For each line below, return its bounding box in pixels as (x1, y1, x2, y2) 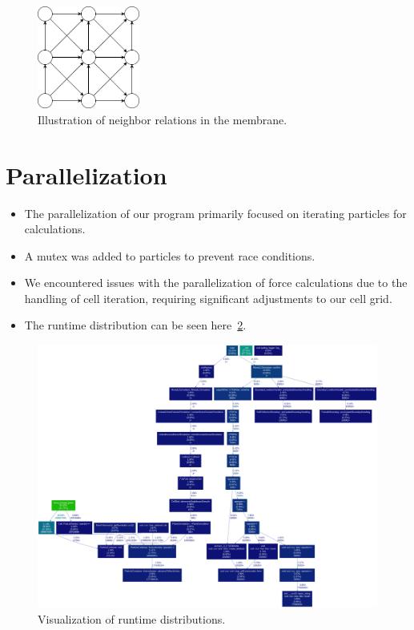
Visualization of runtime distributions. (38, 611, 226, 627)
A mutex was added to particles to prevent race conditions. (24, 247, 316, 264)
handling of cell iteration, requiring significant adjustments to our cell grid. (24, 289, 392, 306)
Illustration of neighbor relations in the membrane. (38, 111, 287, 127)
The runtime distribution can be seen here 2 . (24, 317, 247, 333)
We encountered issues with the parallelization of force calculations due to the (24, 274, 408, 291)
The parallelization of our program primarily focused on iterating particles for (24, 204, 407, 221)
